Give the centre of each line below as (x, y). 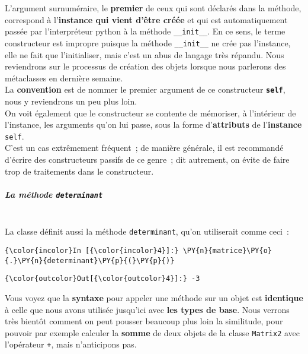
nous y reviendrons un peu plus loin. (71, 101)
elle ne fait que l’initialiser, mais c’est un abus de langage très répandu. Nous (145, 54)
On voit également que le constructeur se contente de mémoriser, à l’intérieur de (150, 113)
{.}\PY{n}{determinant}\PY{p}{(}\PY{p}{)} (90, 260)
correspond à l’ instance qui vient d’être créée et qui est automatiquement (146, 19)
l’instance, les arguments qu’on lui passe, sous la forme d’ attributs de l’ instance (153, 124)
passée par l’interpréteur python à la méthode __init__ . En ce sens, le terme (145, 31)
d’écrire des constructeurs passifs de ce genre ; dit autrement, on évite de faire (147, 159)
